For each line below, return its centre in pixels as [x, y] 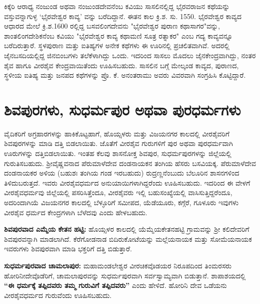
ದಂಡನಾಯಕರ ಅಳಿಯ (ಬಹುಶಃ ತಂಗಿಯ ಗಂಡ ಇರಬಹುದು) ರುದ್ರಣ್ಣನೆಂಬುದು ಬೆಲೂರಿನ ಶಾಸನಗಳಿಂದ [122, 173]
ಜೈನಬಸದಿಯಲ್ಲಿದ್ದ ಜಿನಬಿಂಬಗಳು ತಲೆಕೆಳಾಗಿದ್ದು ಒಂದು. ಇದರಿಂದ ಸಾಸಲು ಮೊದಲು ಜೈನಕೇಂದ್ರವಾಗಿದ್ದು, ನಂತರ [130, 55]
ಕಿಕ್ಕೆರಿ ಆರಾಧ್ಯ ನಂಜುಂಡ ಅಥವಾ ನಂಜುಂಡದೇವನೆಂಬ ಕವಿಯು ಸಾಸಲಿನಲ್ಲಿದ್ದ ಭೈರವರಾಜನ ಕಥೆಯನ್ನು [117, 6]
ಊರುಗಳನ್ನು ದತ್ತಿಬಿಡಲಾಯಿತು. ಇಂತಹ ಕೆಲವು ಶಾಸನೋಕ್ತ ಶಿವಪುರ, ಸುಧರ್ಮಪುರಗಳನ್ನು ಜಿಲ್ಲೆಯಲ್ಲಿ [118, 153]
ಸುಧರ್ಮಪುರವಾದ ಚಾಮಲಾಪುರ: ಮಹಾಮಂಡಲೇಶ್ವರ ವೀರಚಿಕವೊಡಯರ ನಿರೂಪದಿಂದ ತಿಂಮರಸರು [118, 265]
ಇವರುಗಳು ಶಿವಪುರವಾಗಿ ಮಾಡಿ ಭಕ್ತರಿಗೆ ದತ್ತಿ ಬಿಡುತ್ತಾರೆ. [68, 249]
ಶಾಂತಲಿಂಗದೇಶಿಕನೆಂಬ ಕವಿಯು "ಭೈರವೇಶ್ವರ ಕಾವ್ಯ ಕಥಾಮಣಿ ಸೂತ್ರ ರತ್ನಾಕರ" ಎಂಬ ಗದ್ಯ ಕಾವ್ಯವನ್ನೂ [118, 35]
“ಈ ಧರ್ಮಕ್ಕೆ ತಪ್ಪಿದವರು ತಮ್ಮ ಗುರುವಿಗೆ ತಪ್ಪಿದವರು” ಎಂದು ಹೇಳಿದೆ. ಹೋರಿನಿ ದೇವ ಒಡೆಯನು [115, 285]
